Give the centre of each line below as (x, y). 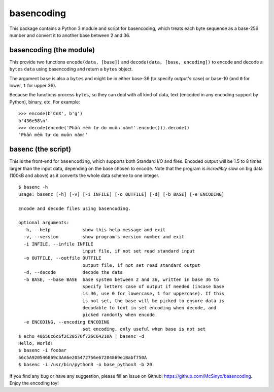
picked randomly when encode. (120, 315)
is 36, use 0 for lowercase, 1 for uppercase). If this (153, 294)
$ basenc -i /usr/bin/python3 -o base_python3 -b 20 (85, 365)
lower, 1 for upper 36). (33, 86)
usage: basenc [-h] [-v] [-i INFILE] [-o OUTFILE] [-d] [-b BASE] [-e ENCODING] (122, 194)
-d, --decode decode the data (73, 272)
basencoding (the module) (52, 50)
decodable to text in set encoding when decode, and (149, 308)
